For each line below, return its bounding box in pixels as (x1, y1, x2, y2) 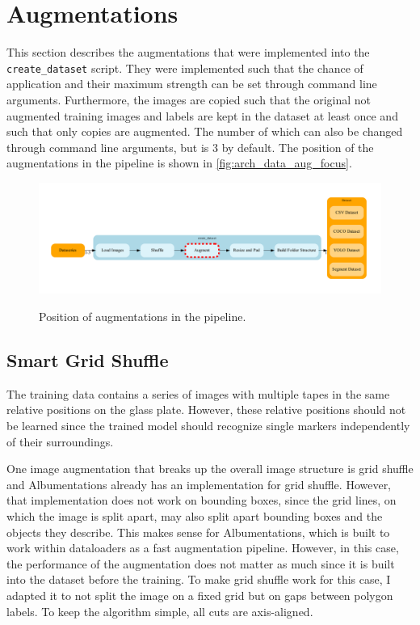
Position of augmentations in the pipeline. (39, 308, 246, 324)
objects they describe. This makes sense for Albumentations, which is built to (6, 523, 390, 540)
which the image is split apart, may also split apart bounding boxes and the (6, 507, 383, 524)
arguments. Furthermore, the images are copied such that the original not (6, 91, 371, 108)
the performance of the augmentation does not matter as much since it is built (6, 555, 395, 572)
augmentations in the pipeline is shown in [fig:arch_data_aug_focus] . (6, 154, 352, 171)
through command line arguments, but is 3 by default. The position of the (6, 138, 374, 155)
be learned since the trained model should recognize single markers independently (6, 416, 410, 433)
